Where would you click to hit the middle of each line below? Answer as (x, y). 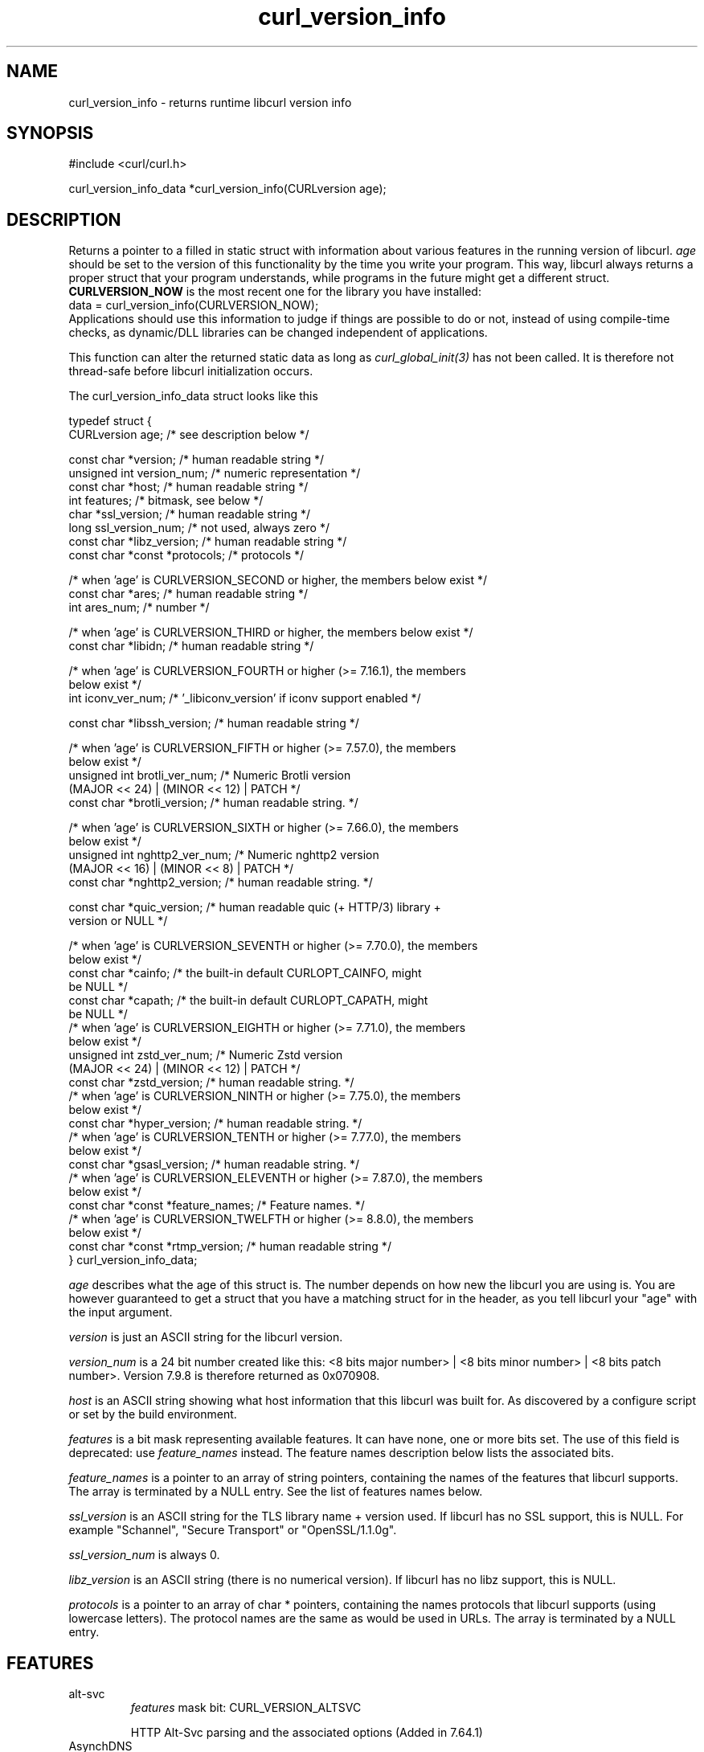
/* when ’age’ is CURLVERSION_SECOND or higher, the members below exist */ (278, 580)
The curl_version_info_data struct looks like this (193, 396)
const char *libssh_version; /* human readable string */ (214, 723)
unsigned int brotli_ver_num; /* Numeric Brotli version (210, 776)
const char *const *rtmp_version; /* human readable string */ (230, 1246)
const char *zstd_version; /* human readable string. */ (211, 1083)
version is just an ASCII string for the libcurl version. (206, 1337)
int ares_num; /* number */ (139, 608)
